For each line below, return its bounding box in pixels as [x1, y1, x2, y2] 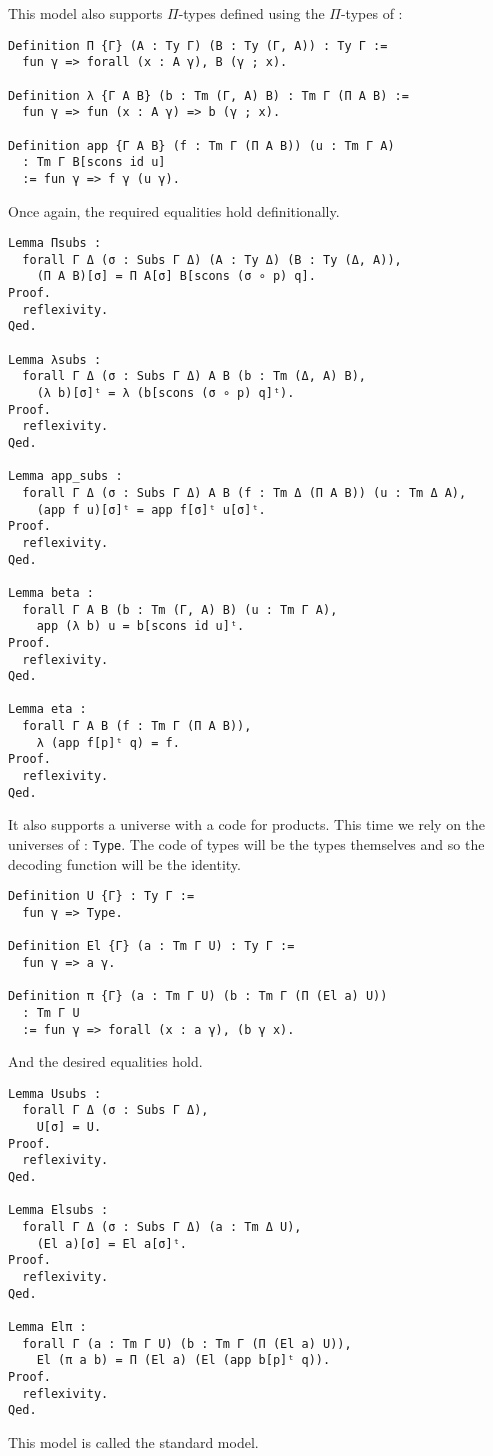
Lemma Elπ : [8, 1319, 87, 1334]
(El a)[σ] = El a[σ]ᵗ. [36, 1236, 187, 1251]
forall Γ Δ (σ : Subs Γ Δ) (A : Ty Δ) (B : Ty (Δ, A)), [22, 252, 402, 267]
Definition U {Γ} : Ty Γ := [8, 889, 195, 904]
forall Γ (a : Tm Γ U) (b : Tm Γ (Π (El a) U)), [22, 1336, 352, 1351]
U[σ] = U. [36, 1120, 102, 1135]
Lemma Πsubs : [8, 236, 102, 251]
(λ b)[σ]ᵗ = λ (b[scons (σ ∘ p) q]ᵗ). [36, 386, 295, 400]
